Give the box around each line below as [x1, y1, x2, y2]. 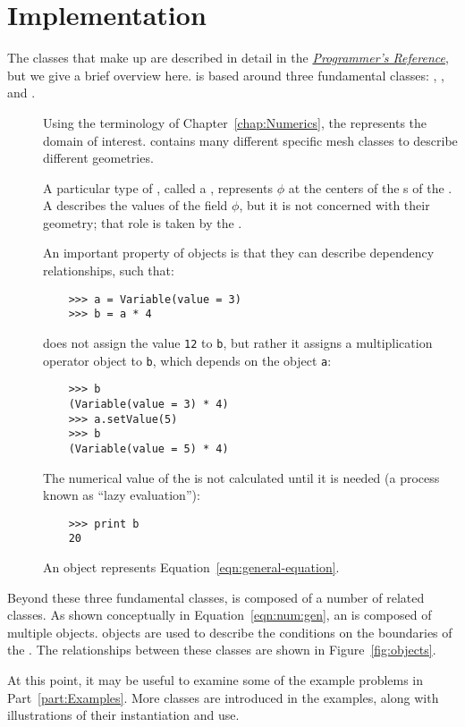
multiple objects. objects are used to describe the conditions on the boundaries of [7, 622, 452, 641]
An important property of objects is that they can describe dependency [43, 243, 435, 262]
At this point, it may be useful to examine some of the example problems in [7, 671, 424, 689]
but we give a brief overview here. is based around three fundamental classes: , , [7, 65, 444, 84]
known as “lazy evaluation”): [43, 486, 200, 504]
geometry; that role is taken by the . [43, 213, 242, 232]
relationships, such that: [43, 261, 174, 280]
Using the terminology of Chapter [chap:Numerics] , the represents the [43, 113, 427, 131]
